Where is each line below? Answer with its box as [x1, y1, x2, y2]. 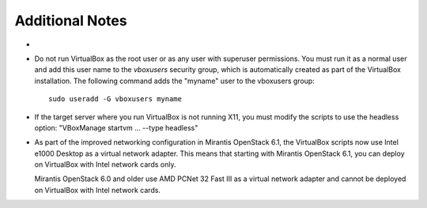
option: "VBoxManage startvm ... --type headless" [34, 123, 198, 132]
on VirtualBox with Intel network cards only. [34, 160, 176, 169]
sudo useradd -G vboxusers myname [48, 95, 182, 104]
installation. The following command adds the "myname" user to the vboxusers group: [34, 76, 316, 85]
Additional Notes [14, 12, 127, 29]
